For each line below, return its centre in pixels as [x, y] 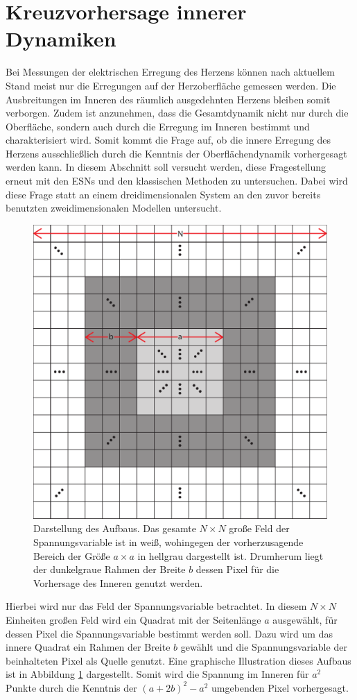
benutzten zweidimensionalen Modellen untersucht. [114, 208]
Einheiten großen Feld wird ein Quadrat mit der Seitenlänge [133, 620]
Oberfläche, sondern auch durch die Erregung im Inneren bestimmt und [158, 126]
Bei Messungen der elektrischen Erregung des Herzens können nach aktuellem [170, 72]
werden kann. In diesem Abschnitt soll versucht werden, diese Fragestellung [166, 167]
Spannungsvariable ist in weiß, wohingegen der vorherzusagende [168, 542]
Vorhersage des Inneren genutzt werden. [118, 582]
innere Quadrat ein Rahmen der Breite [88, 647]
